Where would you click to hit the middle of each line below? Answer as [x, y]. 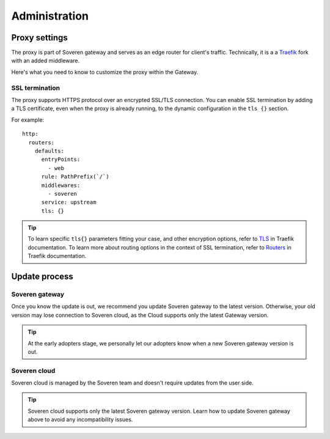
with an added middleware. [46, 61]
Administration [50, 16]
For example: [28, 120]
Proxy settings [40, 38]
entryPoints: [61, 160]
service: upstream [69, 202]
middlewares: [61, 185]
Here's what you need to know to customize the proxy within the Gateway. [105, 72]
